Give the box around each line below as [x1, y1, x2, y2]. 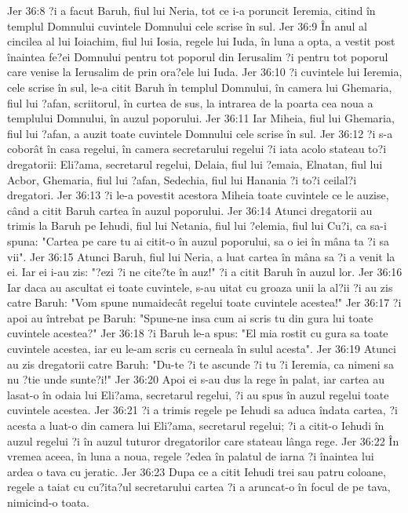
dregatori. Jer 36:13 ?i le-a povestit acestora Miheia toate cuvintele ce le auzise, [7, 187, 389, 203]
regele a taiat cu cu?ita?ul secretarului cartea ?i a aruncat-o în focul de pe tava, [7, 478, 391, 495]
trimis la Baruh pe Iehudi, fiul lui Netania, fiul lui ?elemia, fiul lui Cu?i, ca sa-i [7, 217, 387, 234]
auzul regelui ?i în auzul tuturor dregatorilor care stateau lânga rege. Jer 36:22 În [7, 432, 399, 449]
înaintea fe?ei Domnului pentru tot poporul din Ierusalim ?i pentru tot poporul [7, 48, 388, 64]
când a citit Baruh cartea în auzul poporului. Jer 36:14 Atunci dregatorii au [7, 202, 373, 218]
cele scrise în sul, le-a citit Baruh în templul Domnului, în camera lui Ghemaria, [7, 78, 392, 95]
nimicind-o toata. [7, 494, 90, 510]
